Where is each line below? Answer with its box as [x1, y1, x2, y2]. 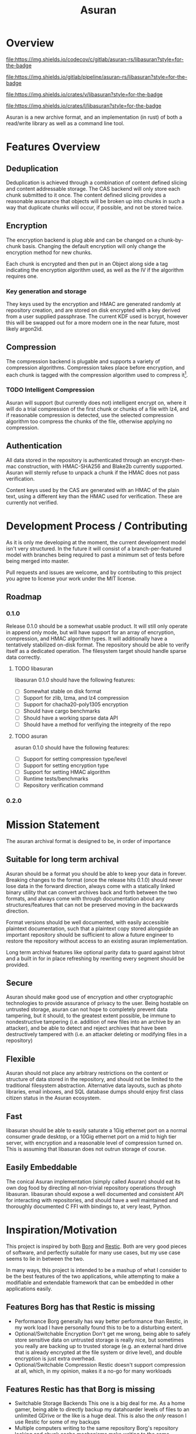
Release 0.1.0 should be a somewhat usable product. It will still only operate [6, 623, 188, 630]
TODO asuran [14, 733, 48, 740]
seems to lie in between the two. [6, 1255, 85, 1262]
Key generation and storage [6, 287, 87, 295]
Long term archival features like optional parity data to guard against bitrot [6, 948, 185, 955]
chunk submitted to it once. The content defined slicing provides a [6, 191, 166, 198]
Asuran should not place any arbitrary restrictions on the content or [6, 1070, 169, 1077]
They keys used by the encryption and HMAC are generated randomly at [6, 301, 181, 308]
